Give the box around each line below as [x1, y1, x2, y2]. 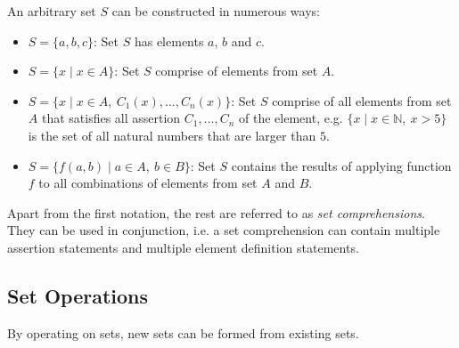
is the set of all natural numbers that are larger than [28, 125, 316, 144]
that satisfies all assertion [41, 109, 181, 127]
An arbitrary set [7, 2, 96, 20]
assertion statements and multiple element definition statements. [7, 238, 359, 256]
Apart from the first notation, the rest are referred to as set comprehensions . [7, 203, 425, 222]
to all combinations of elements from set [38, 174, 258, 192]
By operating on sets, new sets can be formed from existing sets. [7, 323, 359, 342]
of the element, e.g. [239, 109, 343, 127]
